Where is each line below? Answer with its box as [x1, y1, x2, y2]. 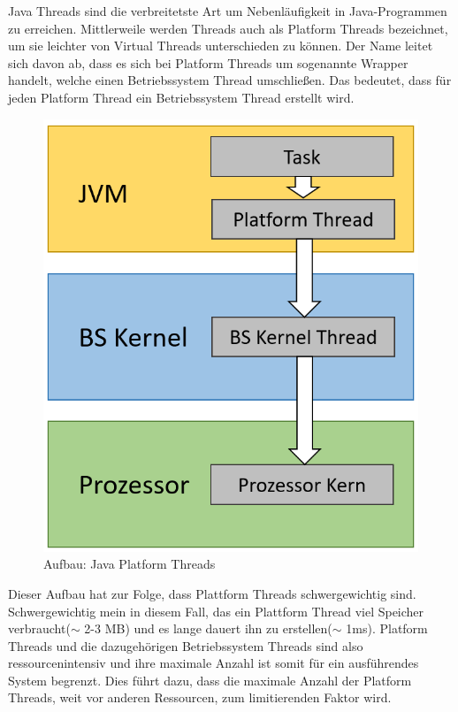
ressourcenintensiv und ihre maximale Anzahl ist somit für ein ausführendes [8, 654, 419, 672]
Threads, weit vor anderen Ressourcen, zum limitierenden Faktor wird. [8, 688, 392, 707]
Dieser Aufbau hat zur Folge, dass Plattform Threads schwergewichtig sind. [8, 584, 416, 602]
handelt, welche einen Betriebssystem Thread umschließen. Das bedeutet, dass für [8, 71, 452, 89]
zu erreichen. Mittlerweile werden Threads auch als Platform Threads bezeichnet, [8, 19, 448, 37]
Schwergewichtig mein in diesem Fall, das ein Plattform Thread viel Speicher [8, 601, 424, 620]
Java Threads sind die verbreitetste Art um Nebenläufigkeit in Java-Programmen [8, 2, 447, 19]
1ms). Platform [346, 619, 428, 638]
